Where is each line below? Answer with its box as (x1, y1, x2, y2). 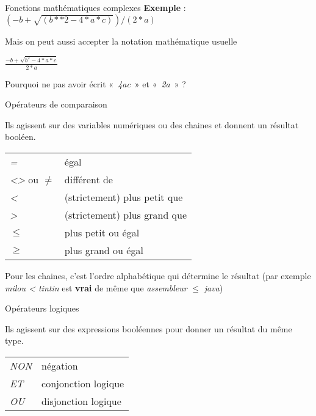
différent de (64, 172, 113, 187)
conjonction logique (41, 376, 124, 390)
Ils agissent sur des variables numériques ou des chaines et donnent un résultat (5, 118, 299, 131)
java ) (204, 281, 223, 294)
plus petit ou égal (64, 225, 140, 240)
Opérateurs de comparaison (5, 98, 107, 111)
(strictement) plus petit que (64, 190, 183, 205)
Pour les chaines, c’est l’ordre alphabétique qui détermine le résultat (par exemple (5, 269, 311, 282)
